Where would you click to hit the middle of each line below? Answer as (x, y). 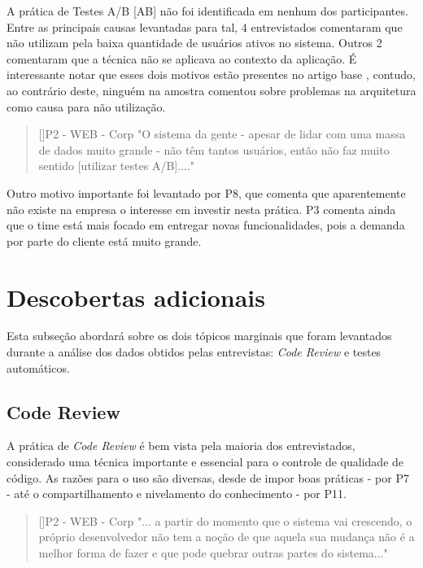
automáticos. (38, 367)
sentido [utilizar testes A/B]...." (116, 166)
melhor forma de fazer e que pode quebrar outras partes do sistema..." (213, 552)
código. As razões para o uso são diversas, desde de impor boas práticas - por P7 (208, 477)
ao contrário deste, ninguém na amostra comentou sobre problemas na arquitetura (211, 90)
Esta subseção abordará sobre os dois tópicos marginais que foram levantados (199, 336)
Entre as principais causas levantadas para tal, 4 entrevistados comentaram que (205, 26)
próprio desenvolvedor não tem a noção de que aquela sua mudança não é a (227, 537)
